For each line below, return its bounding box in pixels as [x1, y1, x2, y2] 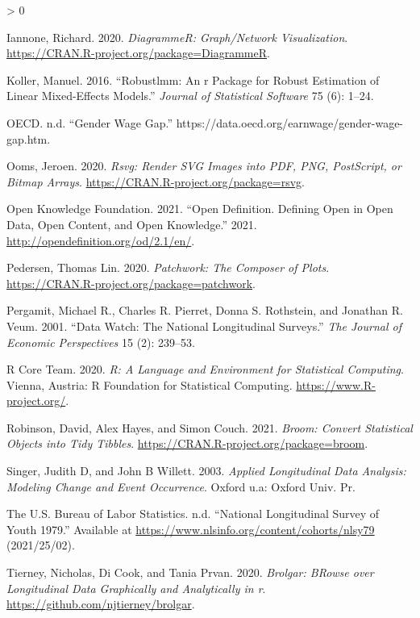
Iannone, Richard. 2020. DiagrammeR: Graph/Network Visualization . [6, 28, 348, 45]
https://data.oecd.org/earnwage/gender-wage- [176, 114, 404, 131]
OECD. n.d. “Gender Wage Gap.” [6, 114, 173, 131]
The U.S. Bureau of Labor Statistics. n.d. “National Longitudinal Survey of [6, 505, 380, 522]
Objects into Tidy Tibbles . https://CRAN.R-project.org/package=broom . [6, 435, 368, 452]
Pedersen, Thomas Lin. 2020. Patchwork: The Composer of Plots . [6, 259, 330, 276]
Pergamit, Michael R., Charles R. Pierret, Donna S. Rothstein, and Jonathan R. [6, 302, 403, 319]
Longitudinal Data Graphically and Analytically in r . [6, 579, 266, 596]
